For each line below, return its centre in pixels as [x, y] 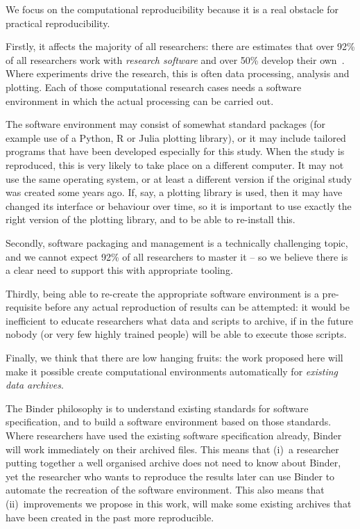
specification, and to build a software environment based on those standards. [169, 422]
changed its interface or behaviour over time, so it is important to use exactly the [179, 205]
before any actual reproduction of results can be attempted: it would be [197, 307]
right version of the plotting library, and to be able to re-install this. [151, 219]
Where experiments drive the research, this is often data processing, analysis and [178, 73]
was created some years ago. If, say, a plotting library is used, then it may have [174, 192]
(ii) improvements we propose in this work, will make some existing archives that [179, 503]
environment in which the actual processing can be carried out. [140, 100]
